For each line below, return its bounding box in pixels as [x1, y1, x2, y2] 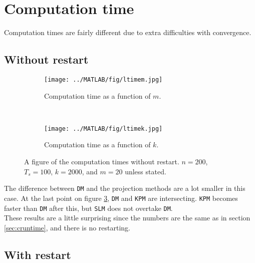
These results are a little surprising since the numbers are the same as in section [4, 212, 250, 223]
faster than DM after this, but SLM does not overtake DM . [4, 202, 173, 213]
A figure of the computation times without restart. [24, 156, 179, 167]
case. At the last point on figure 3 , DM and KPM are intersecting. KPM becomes [4, 192, 238, 203]
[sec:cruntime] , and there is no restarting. [4, 222, 131, 232]
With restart [4, 246, 71, 262]
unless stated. [125, 166, 166, 176]
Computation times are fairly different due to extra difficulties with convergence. [4, 27, 251, 38]
